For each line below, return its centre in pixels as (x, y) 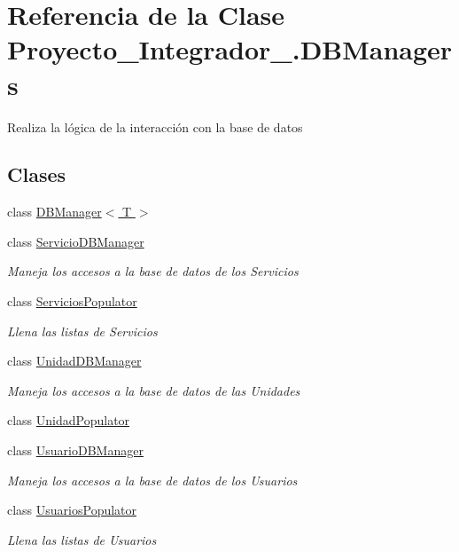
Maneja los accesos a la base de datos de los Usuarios (152, 480)
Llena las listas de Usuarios (82, 539)
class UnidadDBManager (74, 361)
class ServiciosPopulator (72, 301)
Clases (37, 174)
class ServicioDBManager (76, 241)
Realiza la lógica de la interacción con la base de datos (155, 126)
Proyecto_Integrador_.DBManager (230, 49)
